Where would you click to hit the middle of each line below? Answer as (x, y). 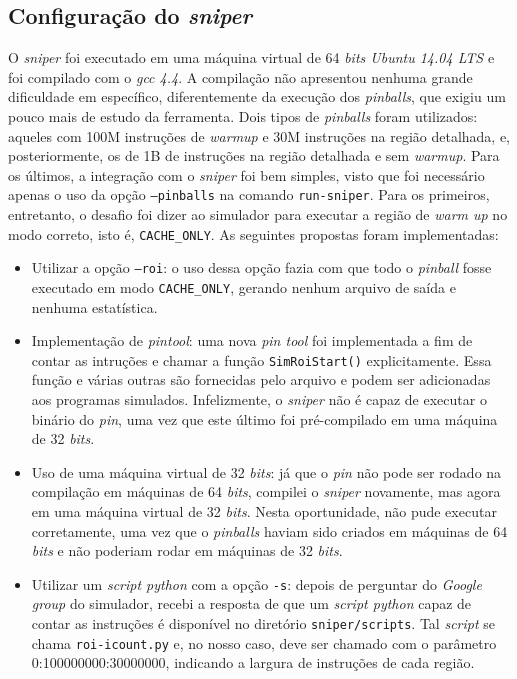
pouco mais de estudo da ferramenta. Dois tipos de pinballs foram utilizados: (243, 115)
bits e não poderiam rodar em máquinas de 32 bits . (187, 550)
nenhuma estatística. (94, 306)
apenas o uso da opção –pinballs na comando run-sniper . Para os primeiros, (249, 194)
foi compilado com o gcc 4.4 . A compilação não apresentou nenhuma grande (240, 76)
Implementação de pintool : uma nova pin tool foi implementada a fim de (252, 340)
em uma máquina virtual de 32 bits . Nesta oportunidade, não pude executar (264, 510)
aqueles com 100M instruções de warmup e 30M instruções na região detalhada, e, (259, 135)
